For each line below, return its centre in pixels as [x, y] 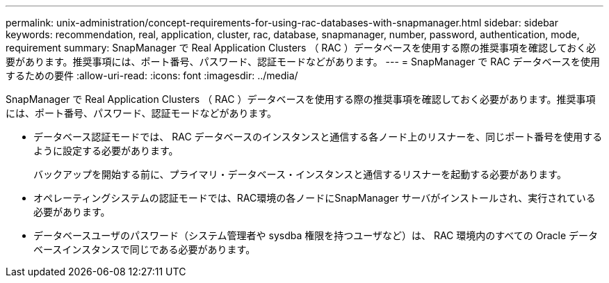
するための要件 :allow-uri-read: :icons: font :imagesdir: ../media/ [152, 75]
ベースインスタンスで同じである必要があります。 [145, 249]
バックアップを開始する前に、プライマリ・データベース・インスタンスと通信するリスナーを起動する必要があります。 [300, 174]
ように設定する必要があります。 [106, 151]
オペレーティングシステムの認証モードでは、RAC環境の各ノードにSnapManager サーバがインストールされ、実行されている [315, 198]
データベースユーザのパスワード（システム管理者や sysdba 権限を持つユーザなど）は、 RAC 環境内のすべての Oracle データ [316, 235]
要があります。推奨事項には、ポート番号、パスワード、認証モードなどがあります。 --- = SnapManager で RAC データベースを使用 [303, 62]
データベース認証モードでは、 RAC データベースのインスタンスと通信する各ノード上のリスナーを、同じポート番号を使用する [318, 137]
